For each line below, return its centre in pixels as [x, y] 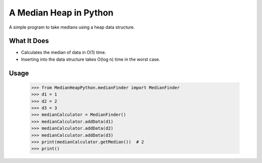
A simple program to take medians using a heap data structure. [72, 27]
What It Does [29, 41]
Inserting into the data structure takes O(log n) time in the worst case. [90, 59]
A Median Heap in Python [61, 13]
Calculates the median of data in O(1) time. [64, 52]
